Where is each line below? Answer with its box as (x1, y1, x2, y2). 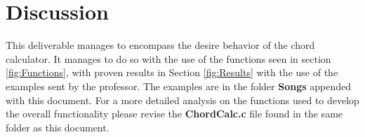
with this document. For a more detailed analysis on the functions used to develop (6, 92, 359, 107)
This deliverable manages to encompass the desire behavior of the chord (6, 38, 315, 52)
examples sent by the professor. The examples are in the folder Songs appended (6, 78, 351, 93)
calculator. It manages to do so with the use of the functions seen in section (6, 51, 331, 66)
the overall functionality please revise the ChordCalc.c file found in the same (6, 106, 343, 121)
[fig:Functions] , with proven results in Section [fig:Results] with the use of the (6, 65, 338, 80)
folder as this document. (6, 120, 109, 134)
